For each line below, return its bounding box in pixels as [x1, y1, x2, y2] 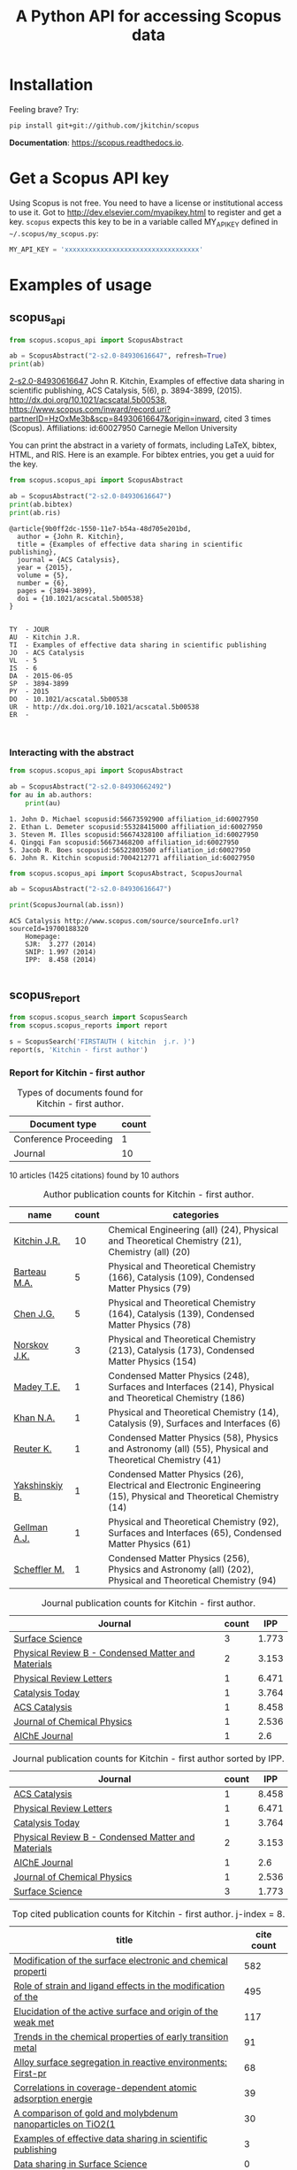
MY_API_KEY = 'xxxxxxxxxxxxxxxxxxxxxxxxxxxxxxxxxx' [9, 245, 203, 254]
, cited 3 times [219, 413, 271, 424]
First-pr [13, 2066, 47, 2079]
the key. [9, 458, 38, 470]
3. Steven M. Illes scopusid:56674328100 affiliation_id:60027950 [9, 830, 259, 839]
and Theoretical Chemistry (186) [108, 1391, 246, 1404]
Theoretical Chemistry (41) [108, 1453, 222, 1466]
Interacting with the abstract [9, 746, 134, 758]
